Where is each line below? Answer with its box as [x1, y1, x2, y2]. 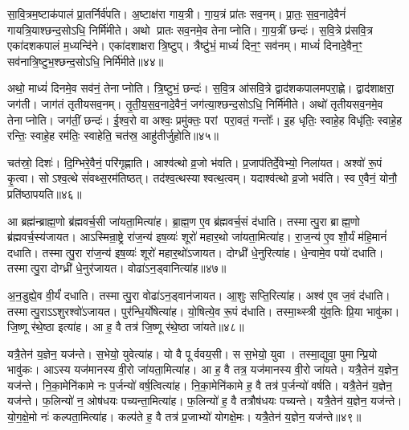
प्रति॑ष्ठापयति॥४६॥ [7, 185, 82, 202]
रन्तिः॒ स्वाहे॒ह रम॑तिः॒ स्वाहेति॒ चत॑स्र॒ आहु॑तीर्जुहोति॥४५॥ [7, 127, 219, 144]
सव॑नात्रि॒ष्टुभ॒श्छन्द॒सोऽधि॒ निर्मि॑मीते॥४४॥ [7, 52, 164, 69]
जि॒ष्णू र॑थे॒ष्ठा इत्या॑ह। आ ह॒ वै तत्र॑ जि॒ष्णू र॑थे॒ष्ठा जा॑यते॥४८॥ [7, 318, 244, 335]
